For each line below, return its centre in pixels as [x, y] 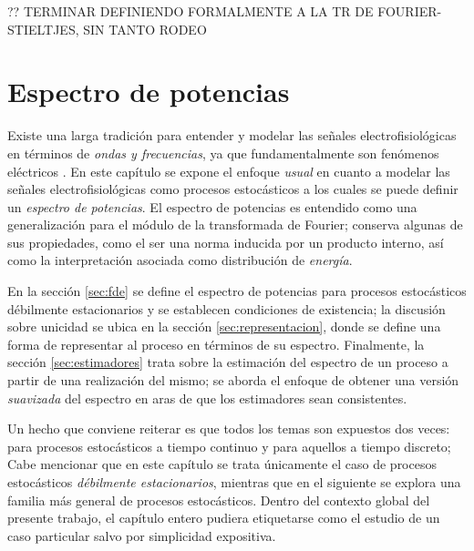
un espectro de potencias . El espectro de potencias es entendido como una [212, 206]
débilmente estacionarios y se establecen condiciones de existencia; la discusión [227, 308]
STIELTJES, [43, 29]
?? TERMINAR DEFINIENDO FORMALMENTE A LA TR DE [191, 11]
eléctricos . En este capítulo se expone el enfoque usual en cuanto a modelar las [229, 171]
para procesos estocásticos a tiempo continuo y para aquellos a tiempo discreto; [229, 446]
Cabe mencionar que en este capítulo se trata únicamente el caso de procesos [222, 464]
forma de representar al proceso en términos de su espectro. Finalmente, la [216, 344]
